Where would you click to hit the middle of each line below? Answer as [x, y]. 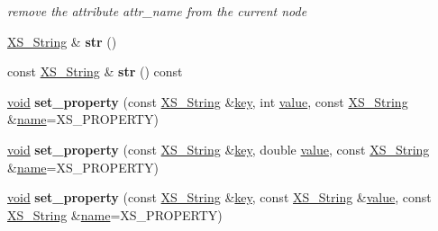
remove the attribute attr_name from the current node [157, 11]
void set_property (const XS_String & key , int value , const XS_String [208, 101]
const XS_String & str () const [95, 71]
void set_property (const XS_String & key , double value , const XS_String [219, 149]
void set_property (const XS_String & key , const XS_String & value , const [219, 197]
